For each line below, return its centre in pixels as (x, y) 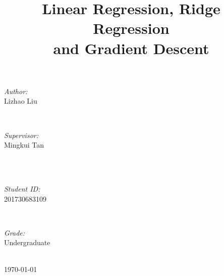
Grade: (15, 232)
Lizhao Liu (21, 101)
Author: (16, 91)
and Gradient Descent (131, 48)
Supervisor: (21, 135)
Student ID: (22, 188)
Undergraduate (27, 242)
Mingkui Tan (24, 145)
